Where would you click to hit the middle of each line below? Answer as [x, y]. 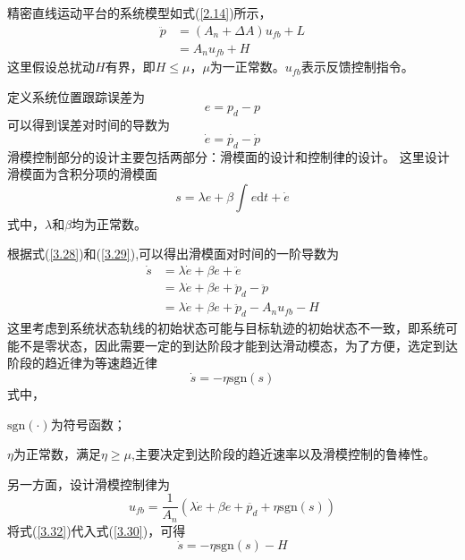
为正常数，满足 [57, 454]
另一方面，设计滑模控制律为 [89, 484]
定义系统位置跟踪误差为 [76, 96]
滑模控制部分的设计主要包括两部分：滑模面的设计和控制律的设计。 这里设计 [228, 156]
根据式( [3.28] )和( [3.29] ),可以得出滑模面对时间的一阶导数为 [173, 254]
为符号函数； [88, 424]
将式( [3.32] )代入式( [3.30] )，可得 [97, 530]
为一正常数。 [247, 67]
